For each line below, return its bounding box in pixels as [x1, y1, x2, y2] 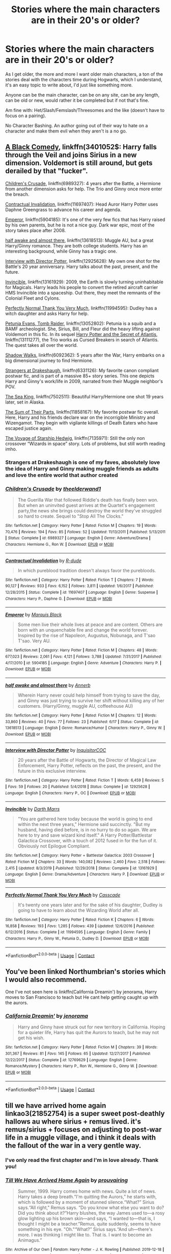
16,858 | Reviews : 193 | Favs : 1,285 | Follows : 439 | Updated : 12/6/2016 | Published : [5, 923, 155, 929]
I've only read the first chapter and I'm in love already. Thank [5, 1156, 159, 1163]
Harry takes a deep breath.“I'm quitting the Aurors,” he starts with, [17, 1194, 157, 1200]
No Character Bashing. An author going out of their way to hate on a [5, 122, 148, 128]
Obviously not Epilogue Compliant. [17, 843, 91, 849]
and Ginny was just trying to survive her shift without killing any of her [17, 697, 164, 704]
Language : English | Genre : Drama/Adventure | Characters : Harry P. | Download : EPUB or [5, 872, 165, 877]
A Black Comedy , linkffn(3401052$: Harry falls [5, 143, 157, 151]
